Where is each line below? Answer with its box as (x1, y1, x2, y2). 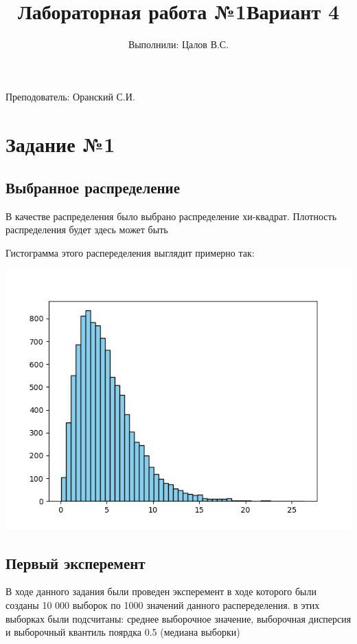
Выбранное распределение (5, 177, 181, 198)
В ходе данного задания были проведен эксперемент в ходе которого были (5, 584, 316, 599)
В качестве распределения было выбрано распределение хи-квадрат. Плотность (5, 208, 337, 223)
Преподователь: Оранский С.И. (5, 89, 135, 103)
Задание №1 (5, 129, 115, 158)
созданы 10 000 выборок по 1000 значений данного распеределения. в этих (5, 598, 320, 612)
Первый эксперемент (5, 552, 146, 573)
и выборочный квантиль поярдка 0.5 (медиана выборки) (5, 625, 240, 639)
